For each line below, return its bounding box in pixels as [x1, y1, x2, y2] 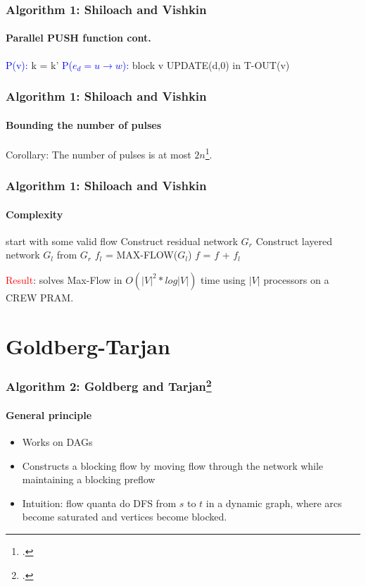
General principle [6, 407, 92, 422]
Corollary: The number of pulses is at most [6, 146, 191, 161]
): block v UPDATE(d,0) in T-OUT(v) [122, 57, 290, 72]
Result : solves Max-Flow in [6, 272, 122, 287]
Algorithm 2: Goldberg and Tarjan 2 [6, 375, 212, 395]
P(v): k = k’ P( [6, 57, 72, 72]
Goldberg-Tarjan [6, 331, 170, 360]
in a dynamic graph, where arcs [206, 495, 342, 510]
